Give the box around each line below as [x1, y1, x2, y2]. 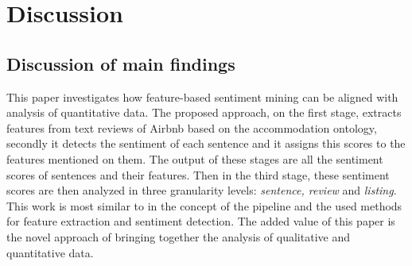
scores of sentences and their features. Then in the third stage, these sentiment [6, 166, 390, 183]
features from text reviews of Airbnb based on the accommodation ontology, [6, 119, 377, 136]
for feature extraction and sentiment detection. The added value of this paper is [6, 213, 395, 229]
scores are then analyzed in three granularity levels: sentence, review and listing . [6, 182, 397, 199]
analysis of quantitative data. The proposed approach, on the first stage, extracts [6, 104, 402, 121]
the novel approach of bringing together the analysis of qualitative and [6, 228, 350, 245]
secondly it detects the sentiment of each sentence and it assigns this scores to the [6, 135, 406, 152]
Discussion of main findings [6, 51, 235, 75]
